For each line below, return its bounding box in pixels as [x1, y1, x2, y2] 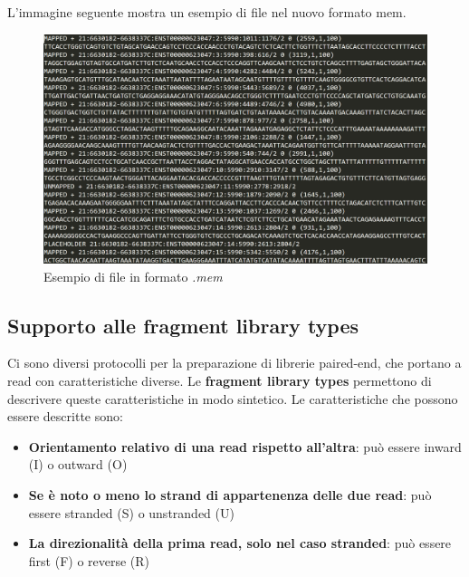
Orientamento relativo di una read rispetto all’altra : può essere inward [28, 437, 462, 456]
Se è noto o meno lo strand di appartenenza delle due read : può [28, 485, 432, 504]
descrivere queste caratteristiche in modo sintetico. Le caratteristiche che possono [7, 389, 458, 408]
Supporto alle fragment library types [7, 311, 359, 339]
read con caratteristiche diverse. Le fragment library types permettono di [7, 370, 432, 389]
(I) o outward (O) [28, 455, 128, 474]
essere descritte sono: [7, 407, 123, 426]
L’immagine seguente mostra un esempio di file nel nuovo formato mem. [7, 3, 407, 21]
